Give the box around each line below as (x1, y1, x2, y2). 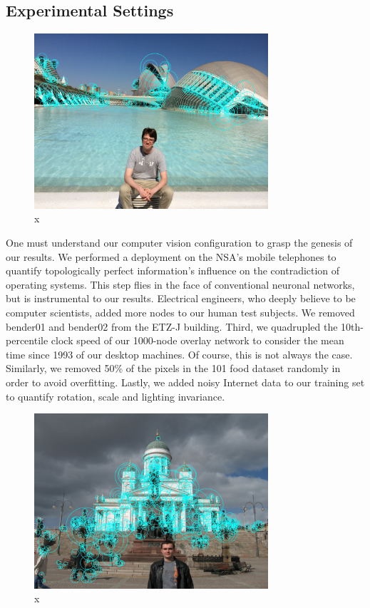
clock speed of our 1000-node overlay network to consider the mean (51, 333, 344, 348)
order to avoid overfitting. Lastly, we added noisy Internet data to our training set (6, 374, 365, 389)
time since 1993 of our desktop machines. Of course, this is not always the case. (6, 346, 353, 361)
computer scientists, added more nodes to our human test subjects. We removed (6, 305, 355, 320)
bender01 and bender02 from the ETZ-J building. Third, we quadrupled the (6, 319, 338, 334)
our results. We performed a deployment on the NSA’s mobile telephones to (6, 249, 336, 264)
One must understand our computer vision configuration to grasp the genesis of (6, 235, 353, 250)
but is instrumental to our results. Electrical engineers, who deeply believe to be (6, 291, 356, 306)
